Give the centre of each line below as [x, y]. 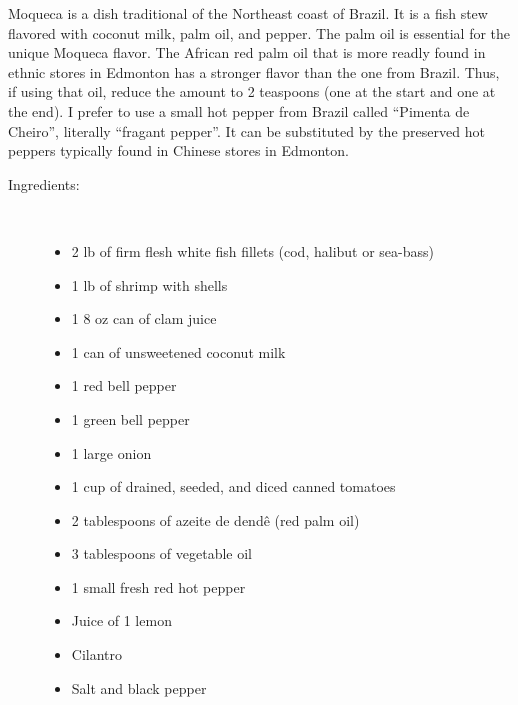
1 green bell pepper [130, 418]
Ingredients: [44, 183]
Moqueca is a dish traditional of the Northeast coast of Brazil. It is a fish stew [248, 13]
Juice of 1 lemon [121, 620]
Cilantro [97, 654]
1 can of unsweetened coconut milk [178, 351]
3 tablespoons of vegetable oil [162, 553]
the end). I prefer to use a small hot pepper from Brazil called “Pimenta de [239, 110]
